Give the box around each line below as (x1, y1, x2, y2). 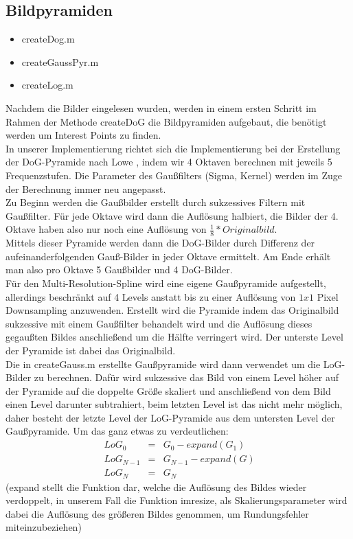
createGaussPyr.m (21, 54, 99, 69)
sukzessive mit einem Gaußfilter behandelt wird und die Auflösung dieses (5, 316, 312, 330)
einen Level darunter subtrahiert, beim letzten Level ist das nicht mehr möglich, (5, 397, 343, 411)
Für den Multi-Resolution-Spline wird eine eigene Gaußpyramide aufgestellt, (5, 275, 326, 290)
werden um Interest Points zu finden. (5, 128, 161, 142)
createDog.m (21, 32, 75, 46)
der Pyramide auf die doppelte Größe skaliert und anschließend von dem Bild (5, 383, 331, 398)
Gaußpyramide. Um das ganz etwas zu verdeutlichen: (5, 424, 229, 438)
